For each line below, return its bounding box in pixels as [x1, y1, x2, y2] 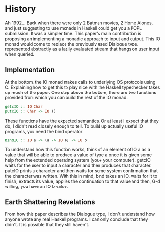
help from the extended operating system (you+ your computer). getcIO [5, 157, 151, 163]
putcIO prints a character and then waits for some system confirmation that [5, 168, 158, 174]
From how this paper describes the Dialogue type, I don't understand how [5, 211, 155, 217]
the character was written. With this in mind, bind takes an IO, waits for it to [5, 173, 158, 179]
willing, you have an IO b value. [5, 184, 68, 189]
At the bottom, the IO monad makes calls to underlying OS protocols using [5, 79, 156, 85]
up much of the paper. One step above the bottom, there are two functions [5, 89, 157, 95]
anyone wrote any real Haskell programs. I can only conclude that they [5, 216, 148, 222]
